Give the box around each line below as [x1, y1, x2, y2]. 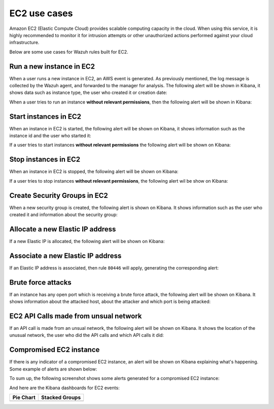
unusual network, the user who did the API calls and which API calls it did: [9, 332, 164, 338]
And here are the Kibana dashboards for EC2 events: [9, 385, 120, 391]
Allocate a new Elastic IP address [9, 225, 116, 233]
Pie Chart [12, 394, 36, 401]
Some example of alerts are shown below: [9, 366, 97, 372]
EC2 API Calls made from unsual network [9, 312, 142, 320]
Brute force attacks [9, 278, 72, 287]
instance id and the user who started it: [9, 132, 91, 139]
